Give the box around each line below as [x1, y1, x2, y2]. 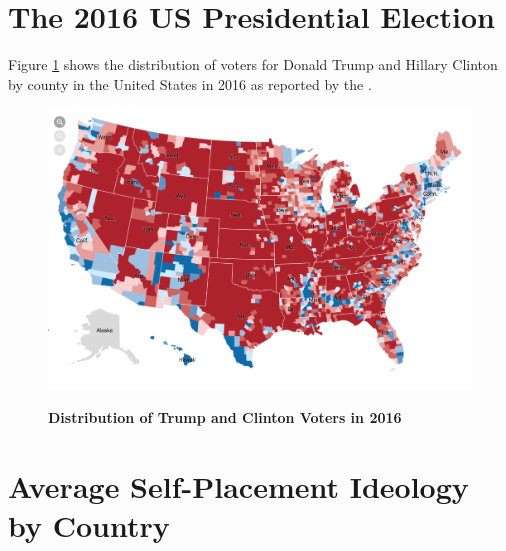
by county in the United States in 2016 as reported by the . [8, 73, 372, 94]
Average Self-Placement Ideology [8, 466, 469, 507]
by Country [8, 505, 170, 546]
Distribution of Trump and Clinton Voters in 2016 [48, 407, 402, 428]
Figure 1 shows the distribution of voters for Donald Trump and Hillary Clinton [8, 54, 498, 75]
